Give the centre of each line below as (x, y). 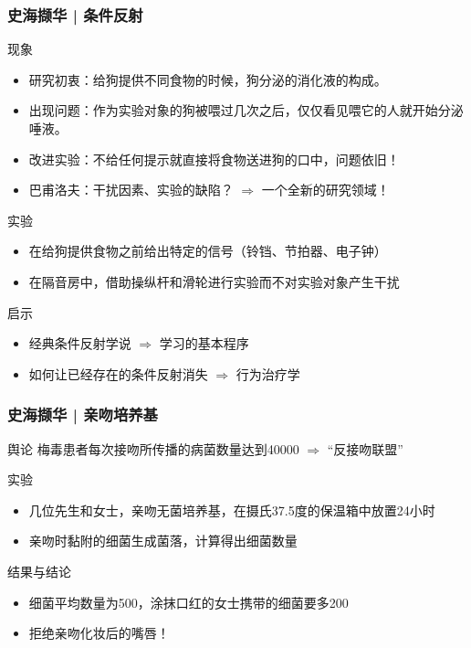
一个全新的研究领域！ (325, 190)
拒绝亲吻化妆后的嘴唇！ (99, 633)
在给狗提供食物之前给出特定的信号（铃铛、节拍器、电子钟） (208, 251)
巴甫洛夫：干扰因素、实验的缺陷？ (131, 190)
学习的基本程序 (204, 343)
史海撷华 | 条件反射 (75, 14)
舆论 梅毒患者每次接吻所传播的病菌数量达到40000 (153, 448)
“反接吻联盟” (365, 448)
